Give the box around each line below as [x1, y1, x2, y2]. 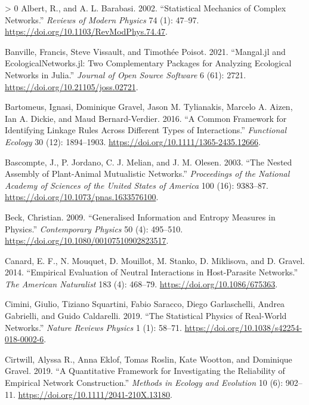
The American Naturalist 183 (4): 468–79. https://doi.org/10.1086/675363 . [5, 277, 278, 290]
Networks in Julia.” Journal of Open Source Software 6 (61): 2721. [5, 68, 246, 81]
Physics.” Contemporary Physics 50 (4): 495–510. [5, 222, 183, 235]
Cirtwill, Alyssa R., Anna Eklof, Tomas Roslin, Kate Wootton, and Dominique [5, 352, 292, 365]
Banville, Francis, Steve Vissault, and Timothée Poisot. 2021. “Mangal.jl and [5, 45, 286, 57]
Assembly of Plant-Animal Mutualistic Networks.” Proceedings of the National [5, 167, 290, 180]
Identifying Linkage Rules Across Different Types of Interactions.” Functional [5, 124, 287, 136]
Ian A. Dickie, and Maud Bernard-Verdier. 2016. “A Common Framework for [5, 112, 287, 124]
